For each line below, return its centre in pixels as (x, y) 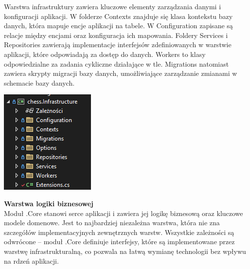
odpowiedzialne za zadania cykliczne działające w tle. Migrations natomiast (116, 63)
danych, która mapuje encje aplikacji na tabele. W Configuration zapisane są (118, 26)
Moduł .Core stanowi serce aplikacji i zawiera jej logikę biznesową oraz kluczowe (124, 213)
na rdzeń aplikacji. (31, 260)
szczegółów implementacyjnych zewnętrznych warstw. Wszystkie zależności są (119, 232)
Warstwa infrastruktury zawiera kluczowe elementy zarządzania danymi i (113, 6)
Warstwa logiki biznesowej (49, 203)
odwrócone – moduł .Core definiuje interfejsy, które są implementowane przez (119, 242)
